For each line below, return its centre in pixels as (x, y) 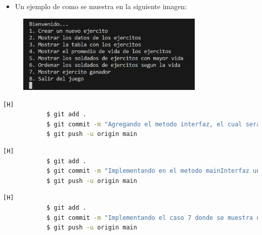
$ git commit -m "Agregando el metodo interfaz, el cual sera (153, 124)
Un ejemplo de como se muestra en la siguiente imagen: (101, 6)
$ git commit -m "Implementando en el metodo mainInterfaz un (153, 171)
